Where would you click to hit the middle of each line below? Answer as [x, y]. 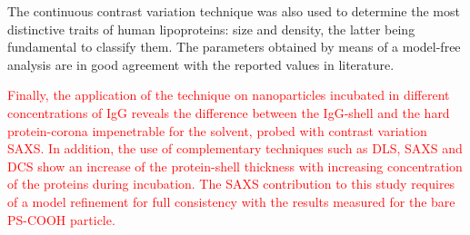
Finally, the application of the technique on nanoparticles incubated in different [229, 95]
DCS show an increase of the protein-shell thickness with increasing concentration [235, 166]
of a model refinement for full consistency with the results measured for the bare [231, 201]
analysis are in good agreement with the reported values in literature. [201, 64]
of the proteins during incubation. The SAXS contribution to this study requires [231, 184]
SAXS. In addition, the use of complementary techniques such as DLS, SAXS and [235, 148]
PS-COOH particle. [61, 219]
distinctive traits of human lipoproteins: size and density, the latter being [211, 29]
